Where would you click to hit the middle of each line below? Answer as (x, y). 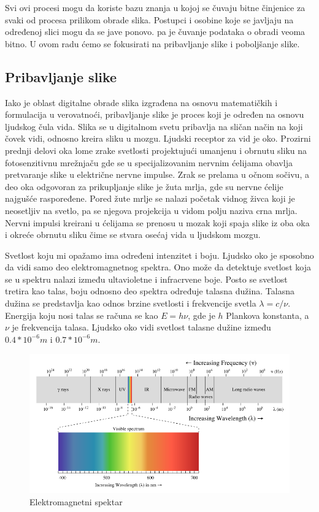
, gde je (202, 315)
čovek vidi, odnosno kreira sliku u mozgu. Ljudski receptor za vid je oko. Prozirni (158, 138)
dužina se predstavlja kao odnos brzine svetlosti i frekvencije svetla (131, 303)
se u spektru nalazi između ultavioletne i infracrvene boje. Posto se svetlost (146, 279)
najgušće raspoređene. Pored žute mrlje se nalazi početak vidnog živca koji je (150, 198)
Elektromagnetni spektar (76, 501)
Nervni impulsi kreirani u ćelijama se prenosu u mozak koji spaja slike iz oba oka (157, 222)
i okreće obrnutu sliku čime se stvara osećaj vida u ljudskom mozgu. (133, 235)
